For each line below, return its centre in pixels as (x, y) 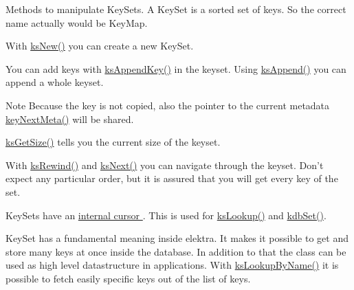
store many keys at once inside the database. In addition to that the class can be (176, 251)
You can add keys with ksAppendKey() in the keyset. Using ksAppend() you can (176, 68)
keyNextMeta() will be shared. (70, 119)
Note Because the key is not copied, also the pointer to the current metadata (168, 105)
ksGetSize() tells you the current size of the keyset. (113, 142)
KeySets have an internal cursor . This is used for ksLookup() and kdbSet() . (166, 215)
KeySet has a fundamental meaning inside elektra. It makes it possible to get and (177, 238)
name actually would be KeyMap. (77, 22)
